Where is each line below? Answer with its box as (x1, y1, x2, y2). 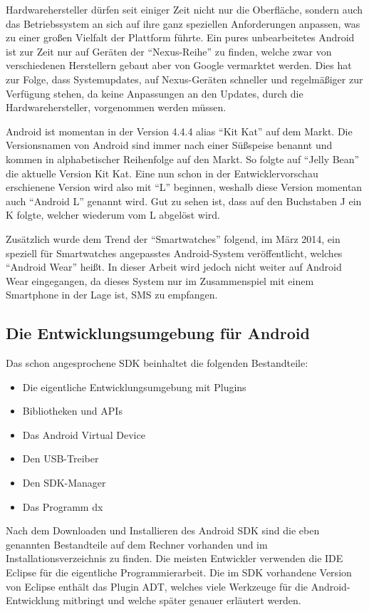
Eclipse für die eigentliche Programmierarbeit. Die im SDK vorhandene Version (6, 565, 352, 580)
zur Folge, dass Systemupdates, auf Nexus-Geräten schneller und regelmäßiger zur (6, 71, 363, 86)
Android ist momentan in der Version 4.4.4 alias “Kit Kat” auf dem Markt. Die (6, 123, 353, 138)
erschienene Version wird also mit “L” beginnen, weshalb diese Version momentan (6, 180, 363, 195)
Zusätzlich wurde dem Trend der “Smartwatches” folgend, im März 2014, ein (6, 231, 341, 246)
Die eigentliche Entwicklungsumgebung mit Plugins (22, 379, 246, 394)
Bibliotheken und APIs (22, 403, 123, 418)
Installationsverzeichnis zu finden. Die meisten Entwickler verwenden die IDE (6, 551, 343, 566)
